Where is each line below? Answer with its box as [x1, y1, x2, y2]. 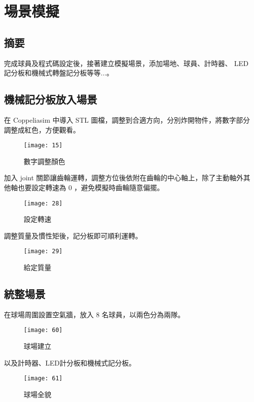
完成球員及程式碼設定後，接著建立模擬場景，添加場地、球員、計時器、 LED [4, 58, 249, 68]
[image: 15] [24, 142, 63, 149]
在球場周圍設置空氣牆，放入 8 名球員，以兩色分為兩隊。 [4, 309, 185, 319]
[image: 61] [24, 375, 63, 382]
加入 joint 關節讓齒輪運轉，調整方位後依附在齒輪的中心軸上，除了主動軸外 [4, 172, 244, 183]
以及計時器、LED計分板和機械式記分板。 [4, 357, 136, 368]
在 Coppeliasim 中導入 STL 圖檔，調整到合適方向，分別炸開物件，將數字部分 [4, 114, 250, 125]
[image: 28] [24, 200, 63, 207]
